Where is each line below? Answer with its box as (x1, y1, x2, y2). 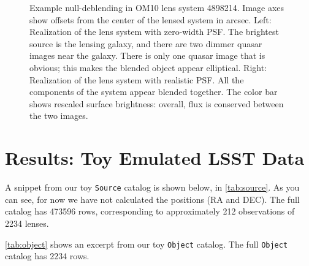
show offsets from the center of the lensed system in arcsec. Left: (29, 13, 272, 26)
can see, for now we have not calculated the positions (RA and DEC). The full (5, 192, 300, 205)
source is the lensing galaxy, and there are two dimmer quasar (29, 37, 262, 50)
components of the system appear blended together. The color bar (29, 85, 278, 98)
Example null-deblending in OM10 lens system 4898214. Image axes (29, 1, 284, 13)
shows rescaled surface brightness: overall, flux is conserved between (29, 97, 284, 110)
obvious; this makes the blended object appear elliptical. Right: (29, 61, 267, 74)
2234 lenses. (5, 216, 49, 229)
